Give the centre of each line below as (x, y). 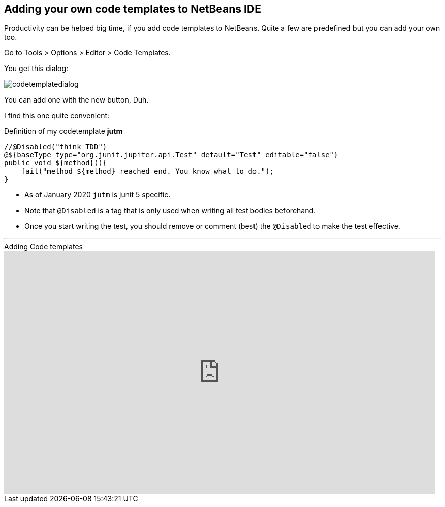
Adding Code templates (43, 247)
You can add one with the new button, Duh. (76, 100)
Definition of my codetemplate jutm (63, 131)
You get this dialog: (36, 69)
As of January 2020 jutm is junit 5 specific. (98, 195)
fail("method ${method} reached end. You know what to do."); (148, 171)
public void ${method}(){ (56, 163)
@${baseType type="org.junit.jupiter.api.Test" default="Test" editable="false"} (171, 155)
